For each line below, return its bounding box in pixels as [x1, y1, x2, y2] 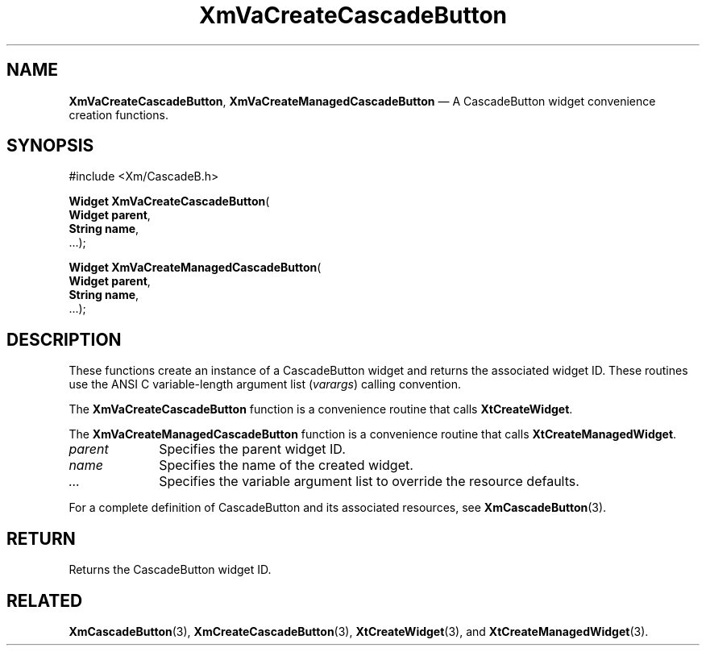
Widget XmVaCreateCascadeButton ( [69, 194, 270, 209]
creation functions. [69, 107, 168, 122]
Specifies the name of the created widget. [159, 457, 413, 474]
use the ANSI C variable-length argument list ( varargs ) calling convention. [69, 377, 462, 392]
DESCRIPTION [6, 329, 122, 350]
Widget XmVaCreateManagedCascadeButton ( [69, 260, 322, 275]
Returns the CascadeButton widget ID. [69, 563, 272, 577]
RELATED [6, 590, 83, 611]
